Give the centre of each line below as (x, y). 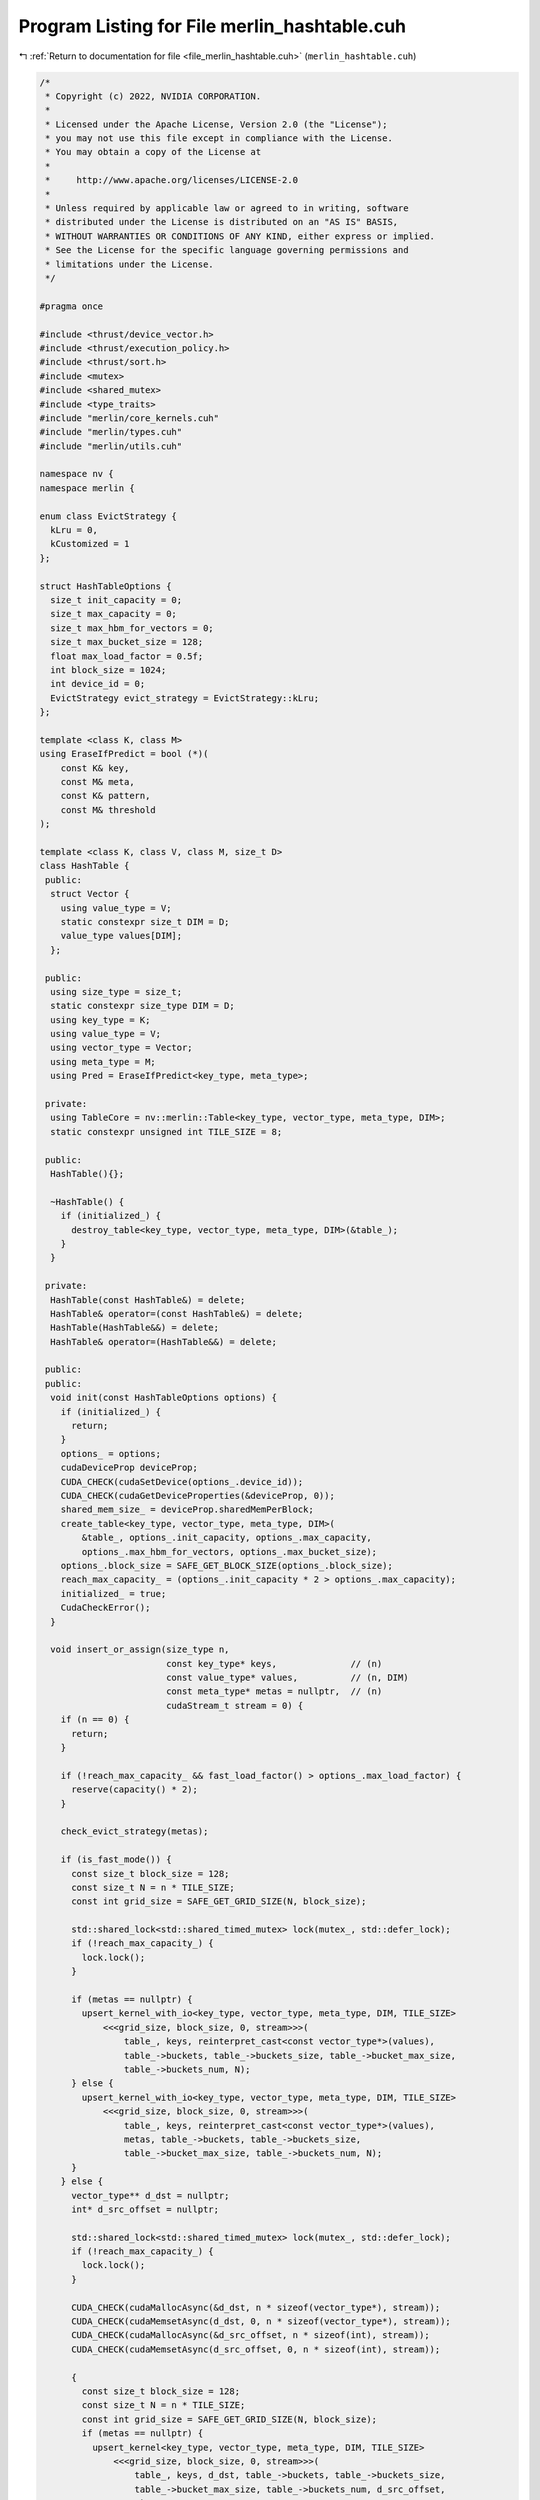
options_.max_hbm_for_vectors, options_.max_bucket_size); (229, 1551)
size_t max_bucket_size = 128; (127, 642)
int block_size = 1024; (108, 669)
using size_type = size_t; (116, 991)
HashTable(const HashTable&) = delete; (148, 1299)
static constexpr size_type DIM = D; (142, 1006)
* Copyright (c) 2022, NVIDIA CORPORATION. (153, 96)
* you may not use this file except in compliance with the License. (219, 138)
